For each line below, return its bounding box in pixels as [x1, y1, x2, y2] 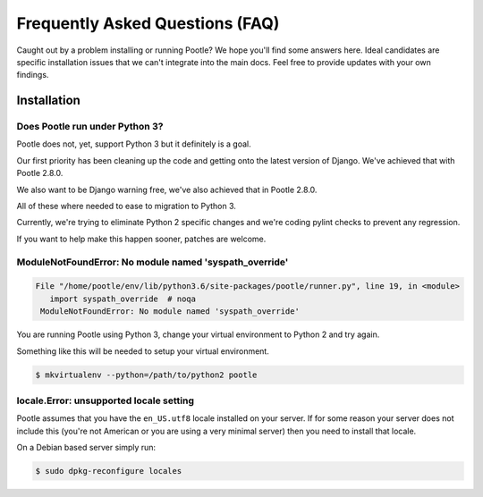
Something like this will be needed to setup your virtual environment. [16, 345, 270, 357]
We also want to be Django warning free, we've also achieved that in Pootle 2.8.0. [16, 184, 318, 195]
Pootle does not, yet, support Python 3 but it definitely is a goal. [16, 139, 252, 149]
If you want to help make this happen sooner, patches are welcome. [16, 233, 267, 244]
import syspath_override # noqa [49, 293, 197, 304]
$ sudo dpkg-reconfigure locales [35, 466, 182, 476]
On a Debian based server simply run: [16, 442, 157, 453]
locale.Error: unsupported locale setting [16, 394, 194, 407]
